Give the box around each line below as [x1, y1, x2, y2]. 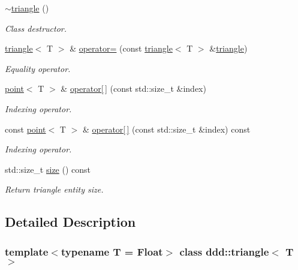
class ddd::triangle [179, 244, 269, 259]
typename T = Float [61, 244, 163, 259]
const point [5, 122, 46, 135]
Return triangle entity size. [5, 183, 104, 196]
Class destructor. [5, 22, 67, 34]
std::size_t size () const [5, 163, 91, 175]
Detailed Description [5, 212, 136, 231]
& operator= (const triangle [70, 42, 173, 55]
